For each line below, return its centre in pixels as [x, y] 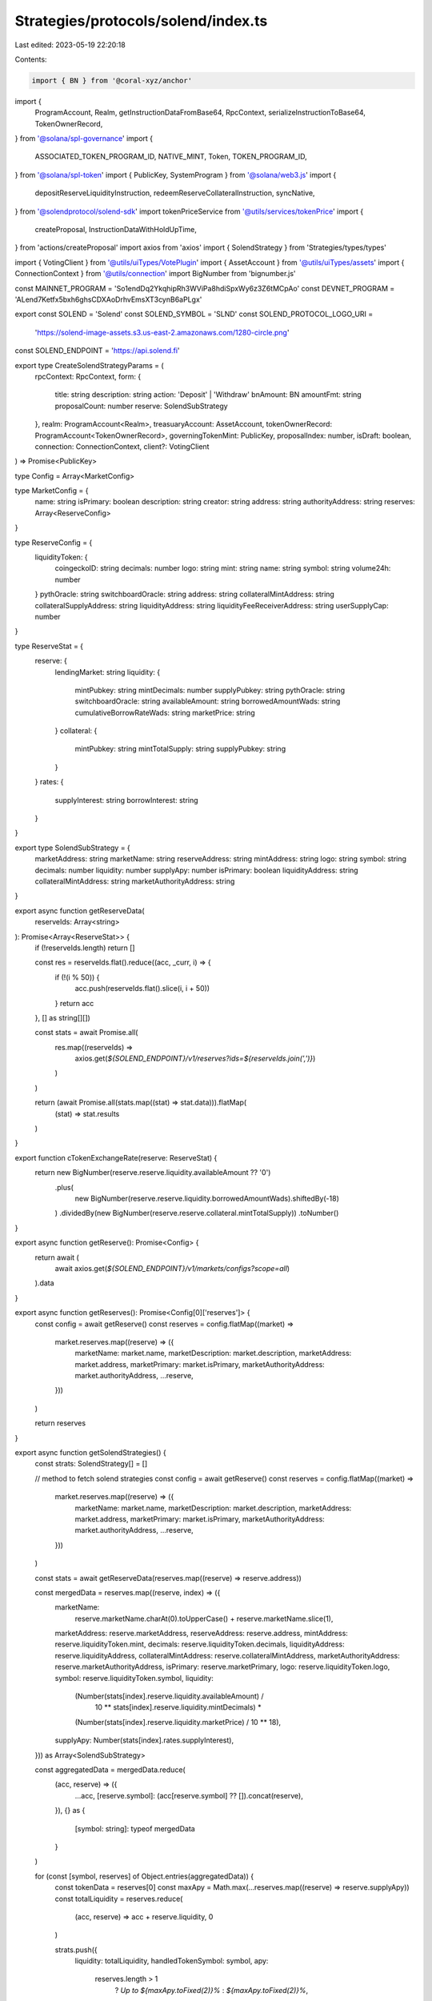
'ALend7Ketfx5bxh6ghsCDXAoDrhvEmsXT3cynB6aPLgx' [108, 299]
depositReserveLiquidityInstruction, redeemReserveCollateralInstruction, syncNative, [175, 193]
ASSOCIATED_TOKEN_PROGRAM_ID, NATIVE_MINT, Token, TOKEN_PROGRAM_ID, [171, 157]
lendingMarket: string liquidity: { [107, 672]
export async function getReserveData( [80, 910]
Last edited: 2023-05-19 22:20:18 [70, 45]
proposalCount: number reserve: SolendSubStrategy [141, 406]
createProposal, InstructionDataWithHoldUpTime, [116, 230]
